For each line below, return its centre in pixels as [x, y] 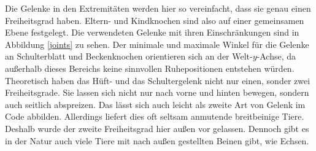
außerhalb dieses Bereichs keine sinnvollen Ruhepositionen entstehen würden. [150, 68]
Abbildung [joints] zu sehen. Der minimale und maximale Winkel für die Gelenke [157, 44]
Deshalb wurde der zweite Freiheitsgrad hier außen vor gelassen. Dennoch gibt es [157, 128]
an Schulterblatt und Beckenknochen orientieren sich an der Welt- [129, 56]
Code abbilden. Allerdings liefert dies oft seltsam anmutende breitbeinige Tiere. [155, 116]
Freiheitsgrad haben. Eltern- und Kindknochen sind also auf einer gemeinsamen [155, 20]
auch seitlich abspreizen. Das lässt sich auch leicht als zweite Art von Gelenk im [155, 104]
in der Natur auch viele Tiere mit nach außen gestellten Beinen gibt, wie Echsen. [157, 140]
